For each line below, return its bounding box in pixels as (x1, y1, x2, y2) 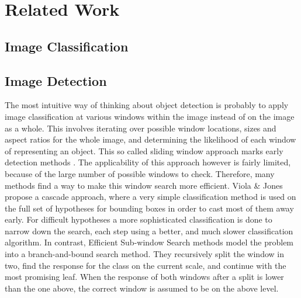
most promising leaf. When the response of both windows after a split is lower (5, 271, 284, 283)
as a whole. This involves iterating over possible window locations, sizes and (5, 122, 276, 134)
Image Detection (5, 71, 107, 89)
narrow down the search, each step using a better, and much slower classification (5, 224, 293, 237)
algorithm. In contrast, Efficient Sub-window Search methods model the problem (5, 236, 294, 248)
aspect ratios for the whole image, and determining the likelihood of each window (5, 133, 296, 145)
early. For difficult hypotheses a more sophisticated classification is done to (5, 213, 272, 226)
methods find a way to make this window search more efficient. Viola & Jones (5, 179, 283, 191)
